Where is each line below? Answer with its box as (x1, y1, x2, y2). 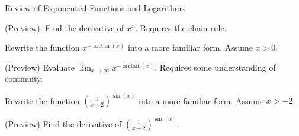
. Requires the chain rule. (135, 21, 227, 34)
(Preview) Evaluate (5, 61, 75, 73)
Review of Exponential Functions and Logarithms (5, 2, 185, 14)
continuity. (5, 72, 43, 85)
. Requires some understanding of (155, 61, 276, 73)
